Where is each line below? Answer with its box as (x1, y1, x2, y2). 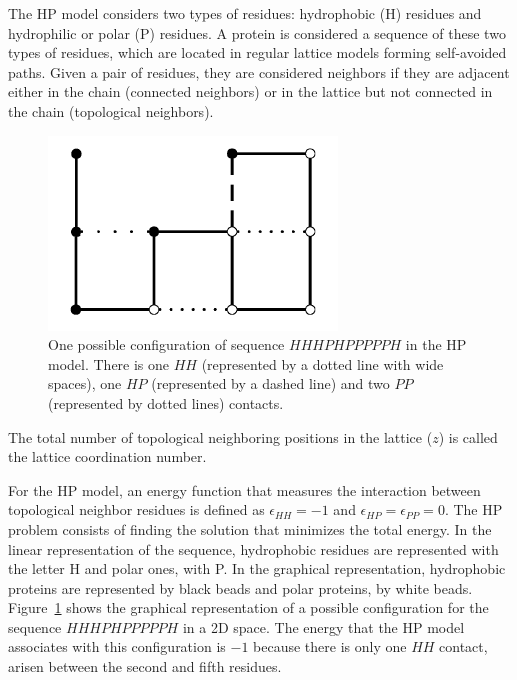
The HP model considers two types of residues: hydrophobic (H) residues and (8, 3, 482, 23)
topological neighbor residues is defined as (8, 499, 265, 520)
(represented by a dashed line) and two (151, 373, 390, 394)
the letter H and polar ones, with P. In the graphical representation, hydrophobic (8, 558, 506, 579)
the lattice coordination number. (8, 446, 207, 467)
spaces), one (48, 373, 122, 394)
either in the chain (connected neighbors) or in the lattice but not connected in (8, 81, 493, 102)
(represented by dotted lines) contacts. (48, 392, 284, 413)
